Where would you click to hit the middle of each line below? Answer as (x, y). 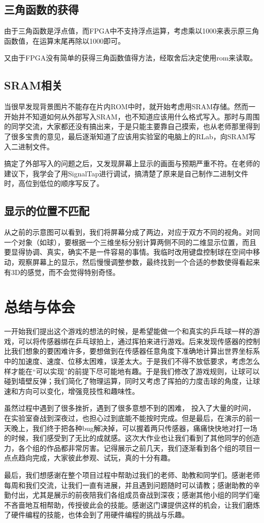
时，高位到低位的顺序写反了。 (54, 183)
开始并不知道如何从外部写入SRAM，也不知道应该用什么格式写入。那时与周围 (132, 116)
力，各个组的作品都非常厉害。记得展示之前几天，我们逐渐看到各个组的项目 (128, 448)
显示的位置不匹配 (47, 211)
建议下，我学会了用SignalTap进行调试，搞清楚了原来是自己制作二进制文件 (126, 173)
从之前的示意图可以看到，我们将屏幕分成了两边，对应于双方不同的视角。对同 (132, 232)
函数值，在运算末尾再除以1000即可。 (64, 40)
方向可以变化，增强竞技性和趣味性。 (78, 391)
